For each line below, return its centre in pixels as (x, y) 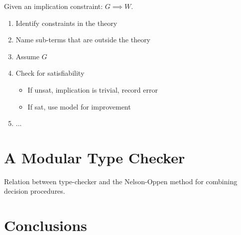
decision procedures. (35, 191)
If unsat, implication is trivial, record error (93, 89)
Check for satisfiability (50, 73)
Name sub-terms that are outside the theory (83, 40)
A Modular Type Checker (95, 157)
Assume (27, 56)
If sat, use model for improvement (79, 106)
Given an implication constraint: (54, 6)
